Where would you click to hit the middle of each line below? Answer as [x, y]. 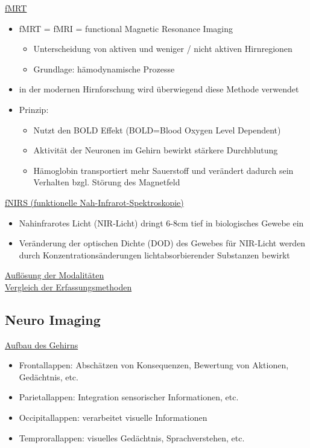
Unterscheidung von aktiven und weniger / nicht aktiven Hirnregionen [163, 49]
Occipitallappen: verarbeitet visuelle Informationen [113, 418]
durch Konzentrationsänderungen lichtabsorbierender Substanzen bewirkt [154, 254]
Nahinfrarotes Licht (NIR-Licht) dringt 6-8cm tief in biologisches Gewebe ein [161, 222]
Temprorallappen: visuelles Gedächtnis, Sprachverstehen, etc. [132, 437]
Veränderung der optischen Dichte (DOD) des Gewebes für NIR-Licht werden [162, 243]
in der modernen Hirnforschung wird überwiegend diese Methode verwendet [159, 89]
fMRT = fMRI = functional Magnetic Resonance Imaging [126, 28]
